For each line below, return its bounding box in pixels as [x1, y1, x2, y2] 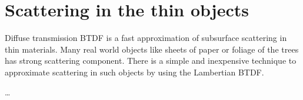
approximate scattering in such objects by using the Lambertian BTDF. [5, 65, 264, 78]
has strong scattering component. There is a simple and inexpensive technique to [5, 54, 297, 67]
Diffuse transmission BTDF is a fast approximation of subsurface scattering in [5, 32, 287, 44]
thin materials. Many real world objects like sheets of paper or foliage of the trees [5, 43, 299, 55]
